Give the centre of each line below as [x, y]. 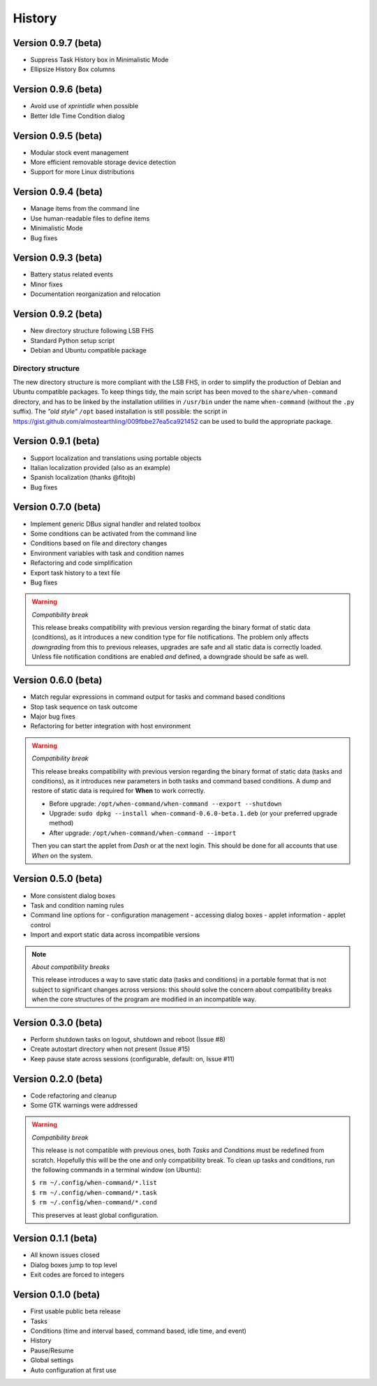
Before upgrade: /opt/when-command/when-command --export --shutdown [165, 804]
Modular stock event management [80, 152]
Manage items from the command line [85, 209]
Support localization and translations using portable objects [116, 458]
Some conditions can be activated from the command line [113, 533]
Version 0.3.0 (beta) [58, 1023]
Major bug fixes [53, 716]
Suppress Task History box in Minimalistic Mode [99, 60]
